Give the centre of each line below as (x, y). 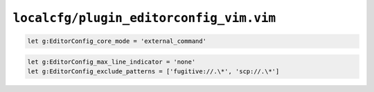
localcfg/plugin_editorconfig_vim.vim (144, 18)
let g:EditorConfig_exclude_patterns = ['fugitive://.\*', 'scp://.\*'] (153, 72)
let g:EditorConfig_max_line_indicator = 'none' (112, 62)
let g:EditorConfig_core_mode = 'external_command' (117, 41)
